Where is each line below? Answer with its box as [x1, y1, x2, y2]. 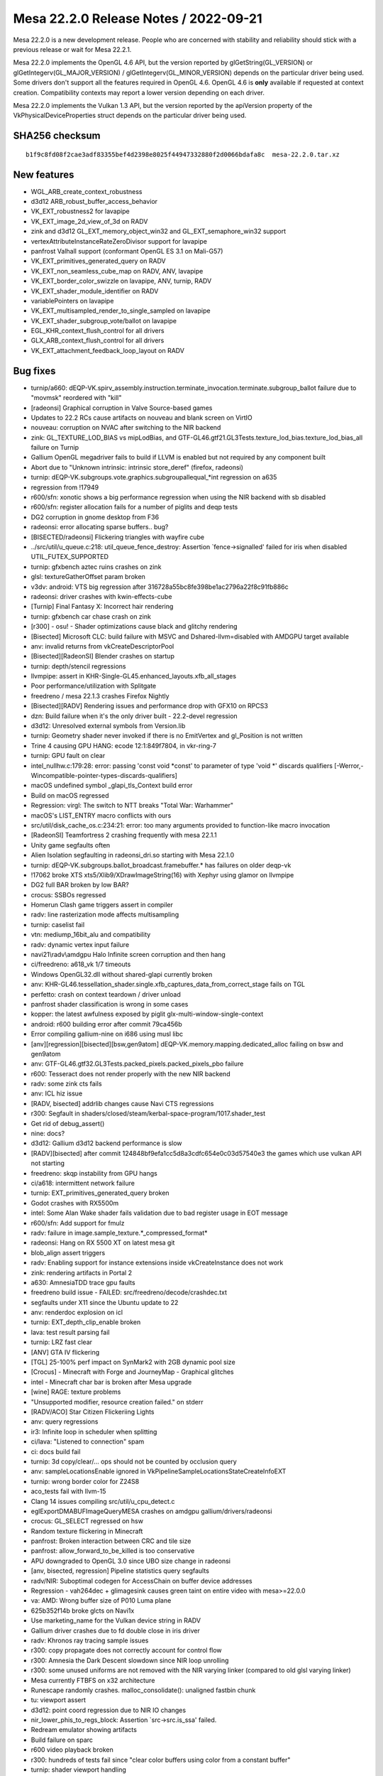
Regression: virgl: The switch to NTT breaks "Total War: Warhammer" [30, 801, 234, 810]
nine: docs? [30, 1130, 65, 1138]
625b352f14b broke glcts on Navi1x [30, 1606, 135, 1615]
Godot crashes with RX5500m [30, 1198, 119, 1207]
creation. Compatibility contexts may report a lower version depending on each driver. [13, 88, 265, 97]
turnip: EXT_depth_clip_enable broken [30, 1318, 141, 1326]
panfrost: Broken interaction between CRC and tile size [30, 1537, 191, 1545]
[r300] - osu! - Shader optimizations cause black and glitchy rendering [30, 622, 238, 631]
